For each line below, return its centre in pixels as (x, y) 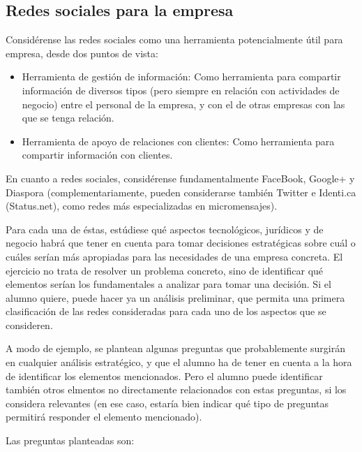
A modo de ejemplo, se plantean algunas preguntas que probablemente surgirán (175, 348)
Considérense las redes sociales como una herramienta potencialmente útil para (174, 39)
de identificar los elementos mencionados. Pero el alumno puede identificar (164, 376)
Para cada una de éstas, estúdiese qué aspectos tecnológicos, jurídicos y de (165, 229)
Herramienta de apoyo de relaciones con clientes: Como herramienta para (178, 141)
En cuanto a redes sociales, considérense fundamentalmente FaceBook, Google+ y (180, 178)
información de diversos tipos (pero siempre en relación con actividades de (181, 90)
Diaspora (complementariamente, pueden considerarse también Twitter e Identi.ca (181, 192)
